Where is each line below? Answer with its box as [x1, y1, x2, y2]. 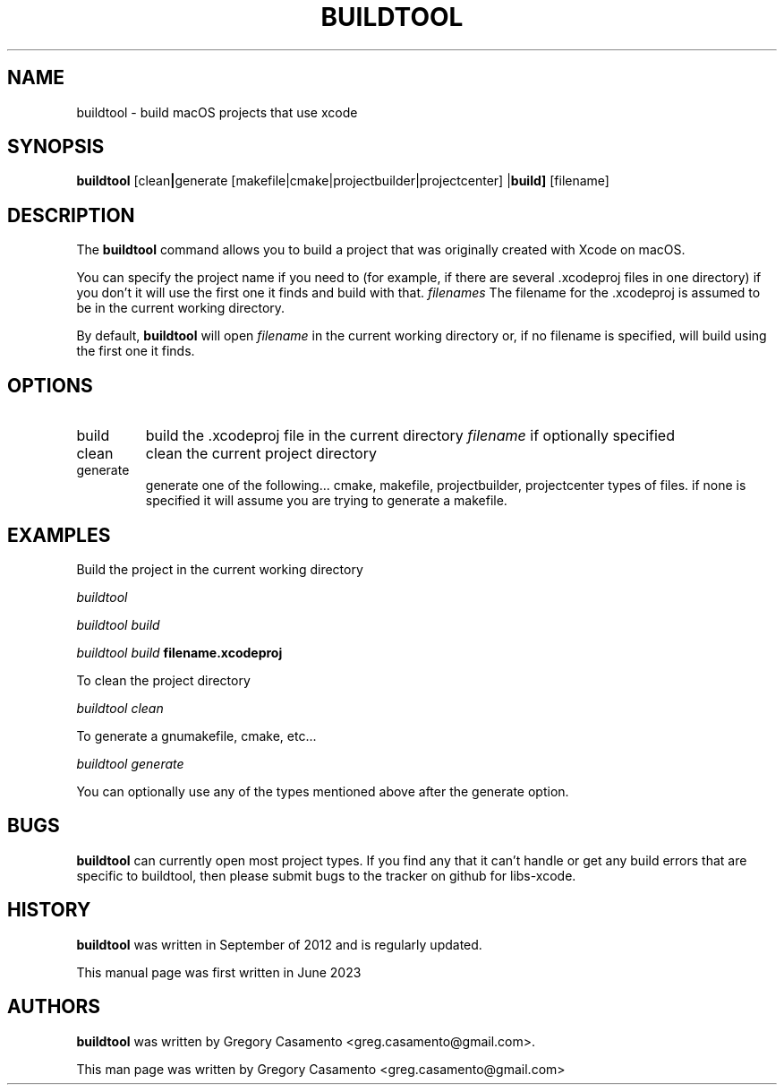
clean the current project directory [145, 444, 377, 463]
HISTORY [7, 899, 91, 922]
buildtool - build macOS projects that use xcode [76, 104, 358, 120]
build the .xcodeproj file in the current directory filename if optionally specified [145, 426, 675, 445]
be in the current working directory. [76, 300, 285, 316]
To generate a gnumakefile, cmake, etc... [76, 727, 317, 744]
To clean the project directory [76, 672, 251, 688]
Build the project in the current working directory [76, 561, 363, 577]
